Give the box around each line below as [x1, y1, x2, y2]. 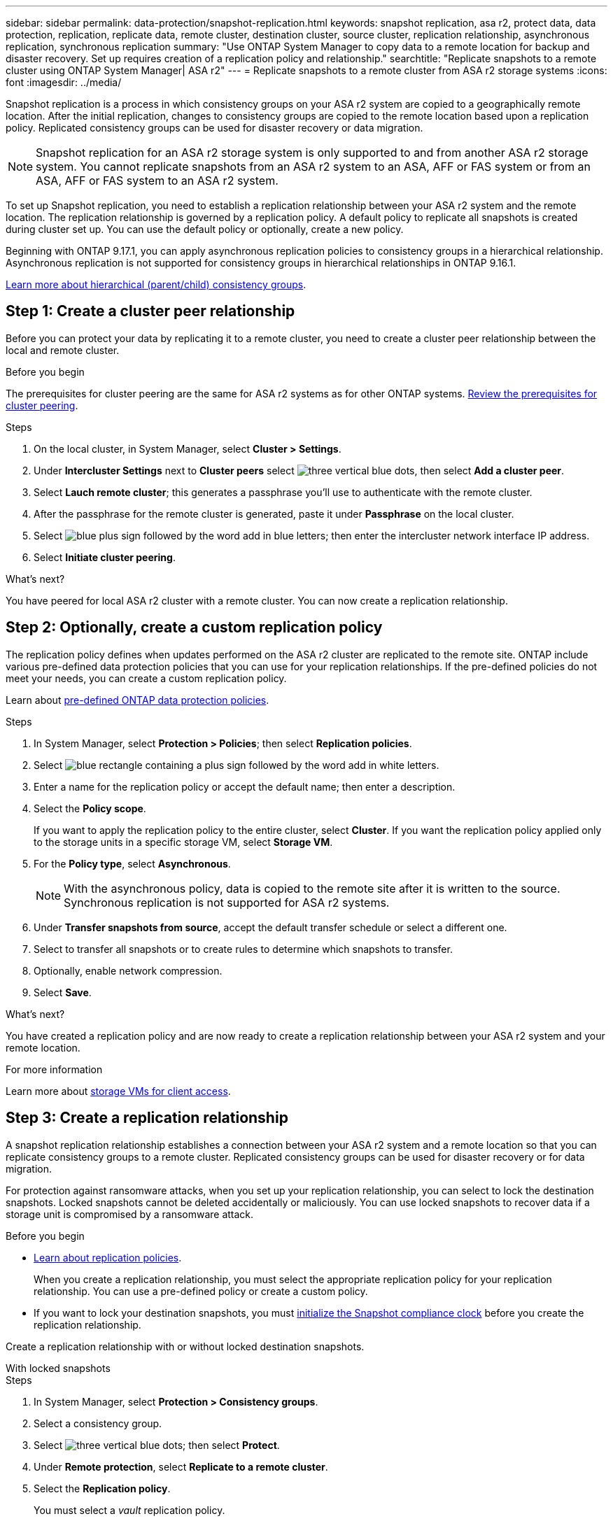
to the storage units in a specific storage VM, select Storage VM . [34, 835, 333, 848]
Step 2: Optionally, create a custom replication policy [6, 618, 383, 637]
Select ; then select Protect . [34, 1438, 280, 1451]
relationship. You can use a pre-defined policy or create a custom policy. [34, 1285, 368, 1297]
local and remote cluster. [6, 344, 120, 356]
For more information [6, 1063, 103, 1075]
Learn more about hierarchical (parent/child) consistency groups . [6, 278, 306, 290]
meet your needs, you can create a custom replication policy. [6, 672, 287, 684]
